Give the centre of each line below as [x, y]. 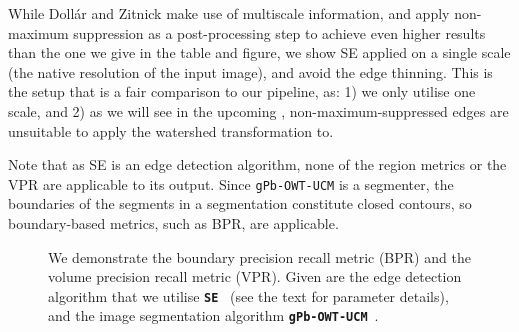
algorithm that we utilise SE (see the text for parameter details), [248, 295]
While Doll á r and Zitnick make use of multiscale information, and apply [229, 13]
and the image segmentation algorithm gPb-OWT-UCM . [213, 315]
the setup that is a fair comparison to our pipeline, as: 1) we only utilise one [242, 91]
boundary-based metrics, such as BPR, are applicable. [173, 223]
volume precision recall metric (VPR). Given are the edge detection [255, 276]
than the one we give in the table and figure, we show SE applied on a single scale [259, 52]
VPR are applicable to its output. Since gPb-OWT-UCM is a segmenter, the [231, 183]
